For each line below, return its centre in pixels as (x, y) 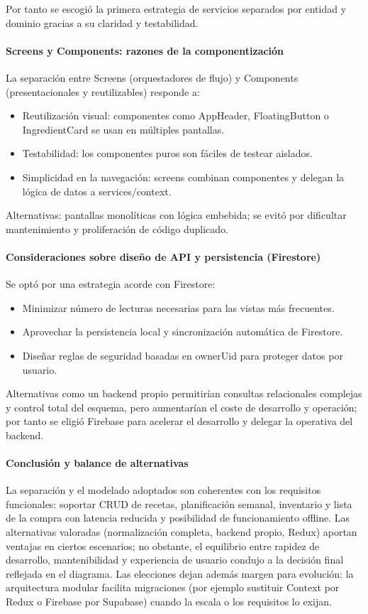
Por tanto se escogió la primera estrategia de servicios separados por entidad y (176, 9)
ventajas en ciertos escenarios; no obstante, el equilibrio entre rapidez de (163, 545)
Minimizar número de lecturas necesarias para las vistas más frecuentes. (178, 307)
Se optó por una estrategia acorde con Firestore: (111, 284)
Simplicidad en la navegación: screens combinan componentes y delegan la (183, 177)
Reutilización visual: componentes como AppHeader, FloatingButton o (175, 115)
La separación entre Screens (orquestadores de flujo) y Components (152, 77)
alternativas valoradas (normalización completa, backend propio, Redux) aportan (182, 532)
